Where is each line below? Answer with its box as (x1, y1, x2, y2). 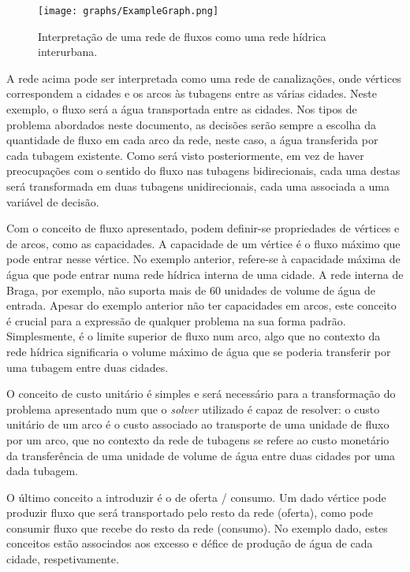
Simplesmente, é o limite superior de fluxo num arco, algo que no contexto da (6, 328, 381, 344)
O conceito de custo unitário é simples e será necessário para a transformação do (6, 385, 396, 402)
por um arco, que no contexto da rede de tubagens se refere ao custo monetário (6, 431, 389, 448)
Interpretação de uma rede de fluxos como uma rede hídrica (38, 28, 326, 44)
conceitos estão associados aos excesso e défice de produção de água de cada (6, 535, 373, 552)
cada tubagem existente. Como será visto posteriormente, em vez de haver (6, 147, 364, 163)
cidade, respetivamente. (6, 551, 119, 567)
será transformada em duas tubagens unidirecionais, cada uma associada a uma (6, 178, 390, 194)
